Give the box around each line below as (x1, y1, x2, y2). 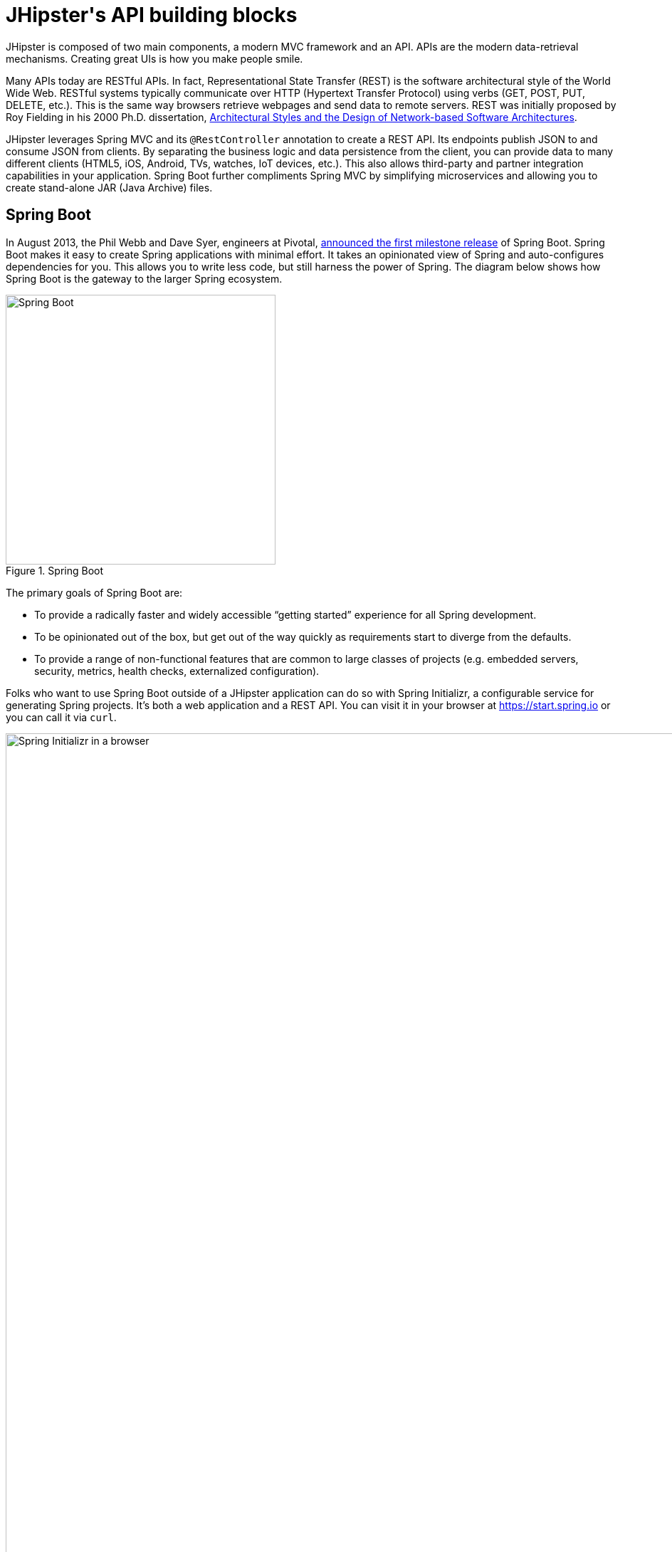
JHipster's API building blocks (6, 3, 298, 27)
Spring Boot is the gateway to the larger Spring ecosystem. (6, 272, 283, 285)
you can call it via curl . (6, 711, 117, 723)
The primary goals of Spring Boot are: (6, 586, 183, 599)
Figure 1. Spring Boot (6, 564, 103, 577)
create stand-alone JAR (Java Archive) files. (6, 181, 213, 194)
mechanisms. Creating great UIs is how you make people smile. (6, 52, 303, 65)
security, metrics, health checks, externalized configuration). (34, 664, 320, 677)
